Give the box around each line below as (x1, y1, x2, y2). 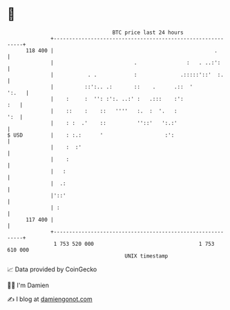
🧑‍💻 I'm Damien (7, 281, 50, 289)
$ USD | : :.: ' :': (7, 131, 175, 139)
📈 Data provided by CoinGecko (7, 265, 97, 273)
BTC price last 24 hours (112, 29, 184, 36)
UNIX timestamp (124, 252, 169, 260)
